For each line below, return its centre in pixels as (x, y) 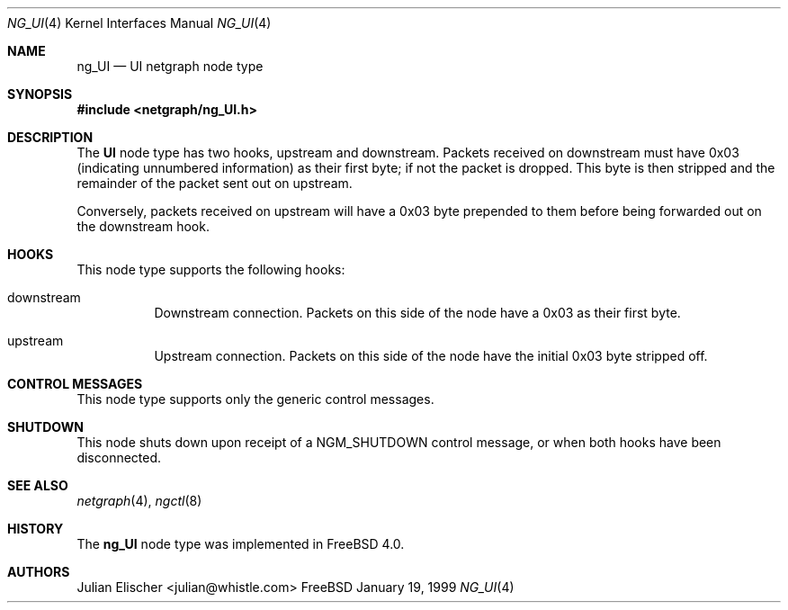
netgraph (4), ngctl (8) (139, 501)
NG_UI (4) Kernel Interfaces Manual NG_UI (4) (139, 23)
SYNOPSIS (40, 94)
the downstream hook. (143, 226)
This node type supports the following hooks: (211, 269)
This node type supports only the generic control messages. (255, 399)
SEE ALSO (38, 485)
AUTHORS (39, 572)
